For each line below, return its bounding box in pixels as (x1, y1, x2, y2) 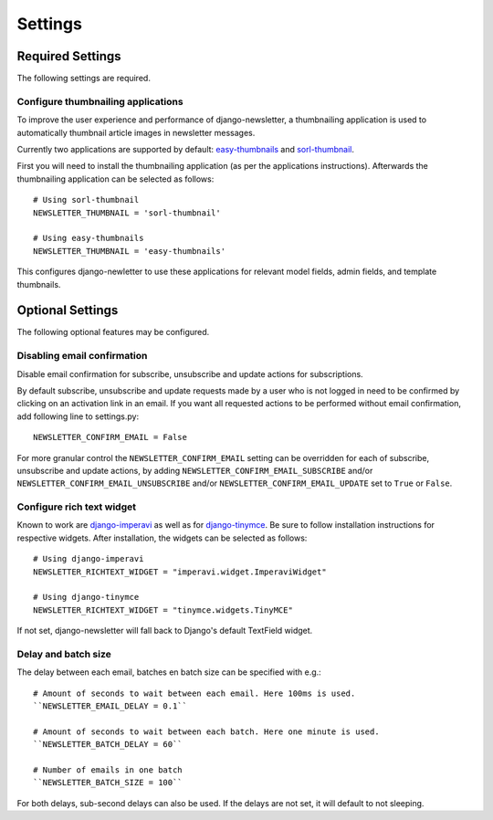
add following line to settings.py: (16, 411, 140, 422)
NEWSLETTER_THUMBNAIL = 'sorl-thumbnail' (33, 207, 221, 218)
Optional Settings (16, 302, 119, 319)
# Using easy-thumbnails (33, 233, 144, 244)
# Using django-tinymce (33, 592, 140, 603)
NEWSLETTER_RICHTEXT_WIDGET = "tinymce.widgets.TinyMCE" (33, 604, 294, 615)
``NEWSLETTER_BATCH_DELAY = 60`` (33, 740, 183, 750)
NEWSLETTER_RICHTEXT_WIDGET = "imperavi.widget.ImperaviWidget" (33, 566, 328, 577)
